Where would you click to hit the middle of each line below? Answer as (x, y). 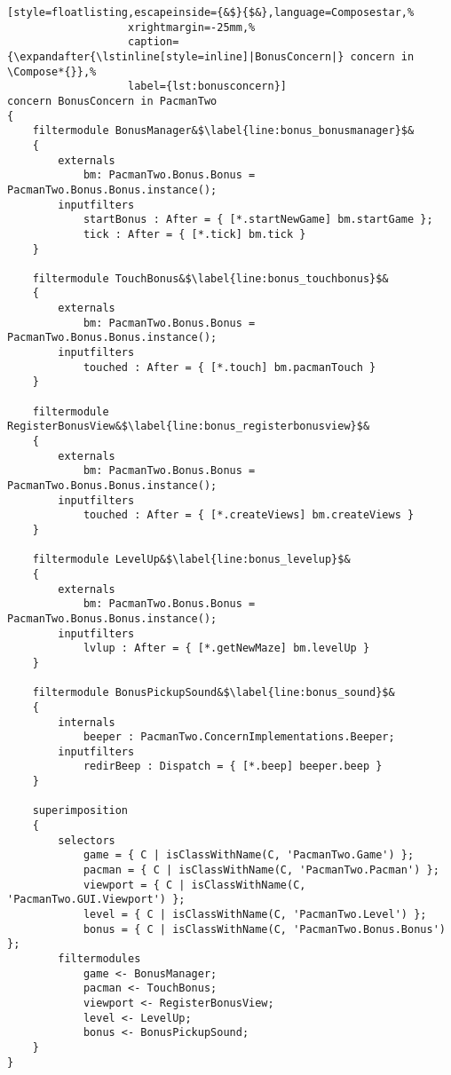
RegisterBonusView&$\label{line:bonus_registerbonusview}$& (189, 427)
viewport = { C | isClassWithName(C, (194, 885)
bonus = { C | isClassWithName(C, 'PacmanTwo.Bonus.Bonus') (264, 929)
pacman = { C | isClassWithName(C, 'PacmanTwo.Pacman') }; (261, 870)
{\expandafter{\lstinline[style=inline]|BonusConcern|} (176, 56)
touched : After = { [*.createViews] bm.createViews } (249, 515)
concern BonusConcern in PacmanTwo (112, 101)
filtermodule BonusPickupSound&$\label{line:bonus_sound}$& (214, 693)
